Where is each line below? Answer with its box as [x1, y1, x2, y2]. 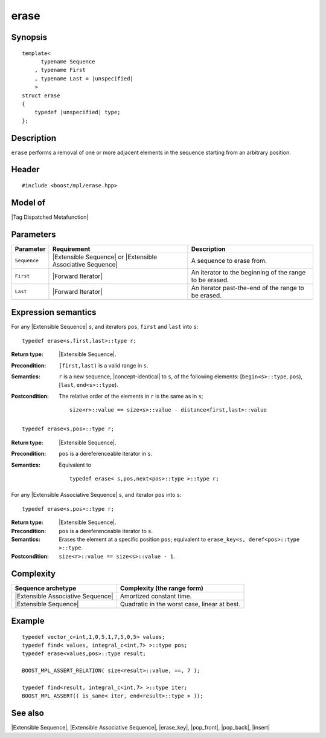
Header [11, 164, 40, 175]
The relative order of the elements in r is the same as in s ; [59, 392, 203, 400]
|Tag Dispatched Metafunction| [11, 213, 89, 221]
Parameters [11, 229, 56, 239]
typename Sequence [40, 58, 95, 65]
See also [11, 708, 45, 719]
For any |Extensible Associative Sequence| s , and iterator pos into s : [11, 491, 182, 499]
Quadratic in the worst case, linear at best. [120, 600, 241, 608]
